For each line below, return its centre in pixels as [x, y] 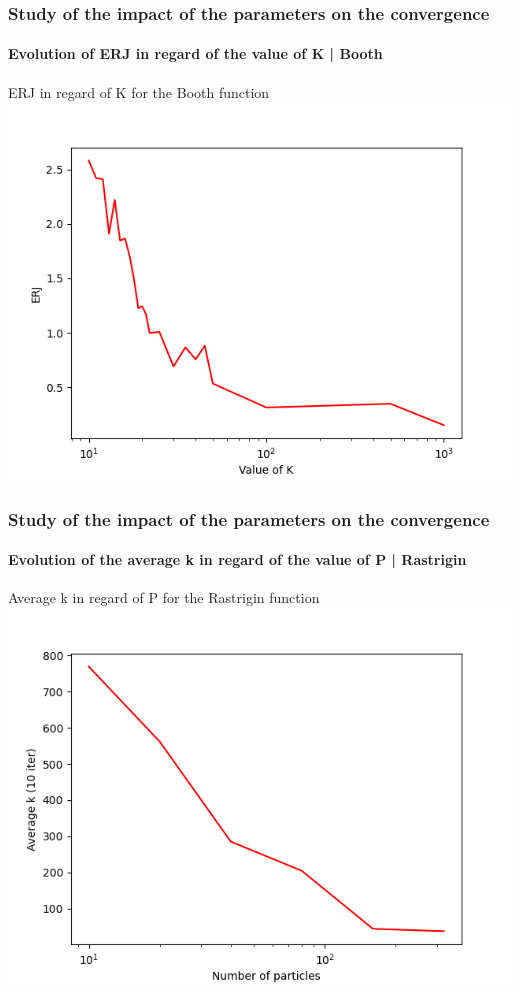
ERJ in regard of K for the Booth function [139, 91]
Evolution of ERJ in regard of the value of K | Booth [195, 53]
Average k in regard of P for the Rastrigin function [164, 597]
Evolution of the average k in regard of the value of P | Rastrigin [237, 559]
